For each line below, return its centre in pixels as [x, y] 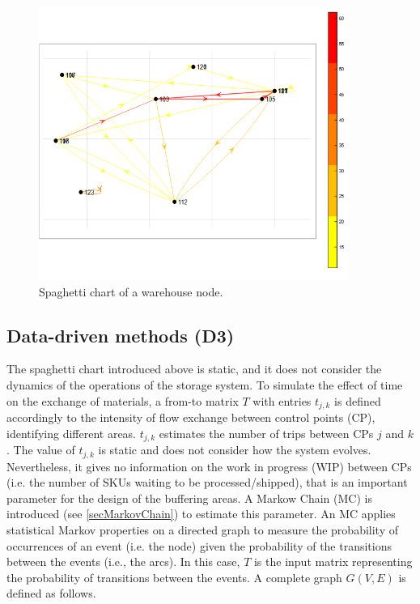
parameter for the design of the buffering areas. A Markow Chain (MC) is [189, 498]
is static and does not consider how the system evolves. [235, 450]
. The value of [41, 450]
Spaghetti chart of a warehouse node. [131, 291]
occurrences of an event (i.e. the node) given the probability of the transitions [199, 545]
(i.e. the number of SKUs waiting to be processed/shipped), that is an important [207, 482]
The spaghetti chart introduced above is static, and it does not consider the [194, 369]
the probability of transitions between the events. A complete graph [174, 577]
